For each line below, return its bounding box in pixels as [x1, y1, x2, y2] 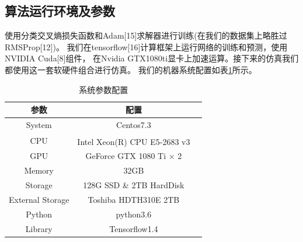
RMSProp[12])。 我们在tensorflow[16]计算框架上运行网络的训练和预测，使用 [5, 40, 288, 53]
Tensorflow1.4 [109, 222, 158, 234]
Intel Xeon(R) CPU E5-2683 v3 [77, 135, 190, 147]
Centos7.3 [116, 119, 151, 131]
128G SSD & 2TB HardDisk [83, 179, 184, 191]
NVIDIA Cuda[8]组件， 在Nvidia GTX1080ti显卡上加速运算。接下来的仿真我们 [5, 52, 299, 64]
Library [25, 222, 53, 234]
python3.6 [116, 208, 152, 220]
